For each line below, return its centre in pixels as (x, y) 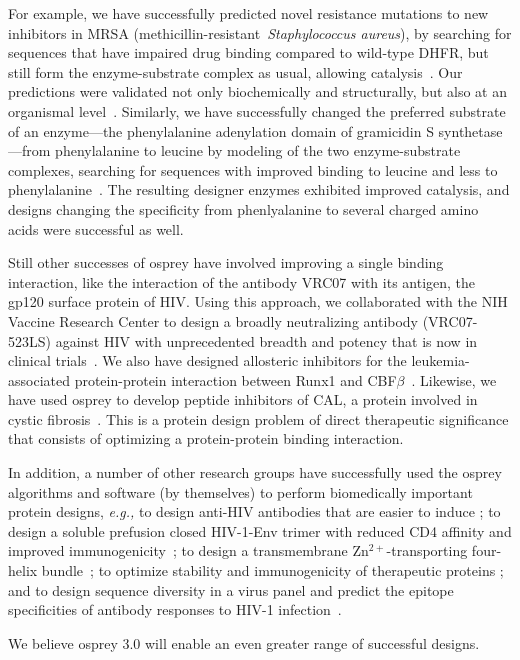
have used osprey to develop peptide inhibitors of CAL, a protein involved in (243, 399)
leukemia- (440, 360)
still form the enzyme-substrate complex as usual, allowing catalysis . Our (235, 71)
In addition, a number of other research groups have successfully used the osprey (255, 472)
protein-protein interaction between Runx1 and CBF (235, 379)
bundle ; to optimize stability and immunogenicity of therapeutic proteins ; (272, 570)
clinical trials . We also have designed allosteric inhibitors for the (207, 360)
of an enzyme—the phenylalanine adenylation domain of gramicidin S (221, 130)
